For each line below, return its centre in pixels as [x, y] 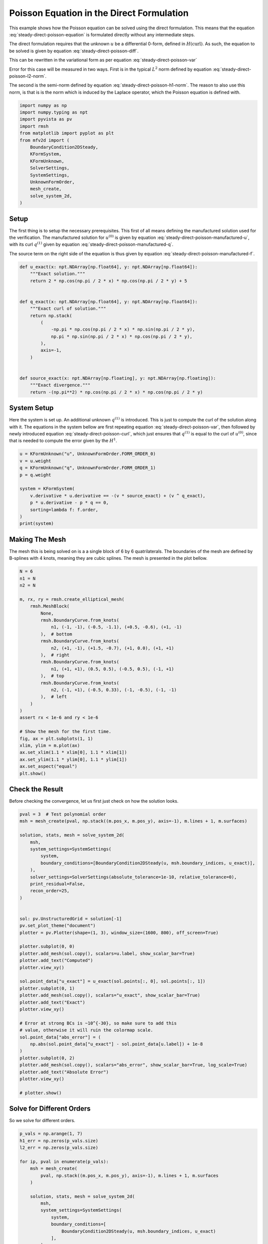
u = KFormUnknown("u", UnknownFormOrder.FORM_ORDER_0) [88, 454]
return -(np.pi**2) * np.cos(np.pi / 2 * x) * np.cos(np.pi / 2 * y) [116, 392]
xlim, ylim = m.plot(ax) [50, 746]
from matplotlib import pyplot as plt [67, 133]
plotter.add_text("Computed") [56, 961]
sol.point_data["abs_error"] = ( [60, 1037]
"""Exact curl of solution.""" [68, 309]
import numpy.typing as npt [54, 112]
